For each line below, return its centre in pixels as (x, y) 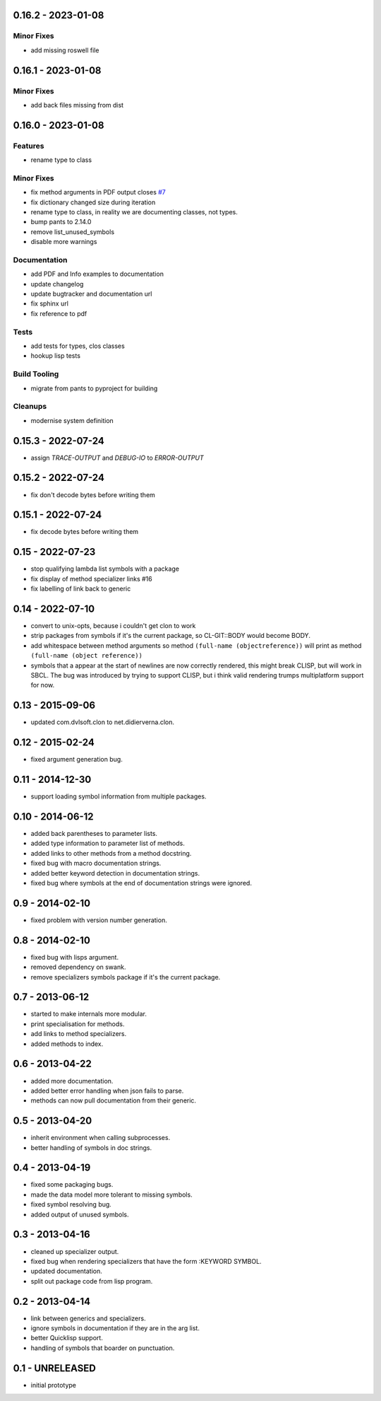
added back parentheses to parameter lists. (94, 833)
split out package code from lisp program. (92, 1281)
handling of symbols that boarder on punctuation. (103, 1348)
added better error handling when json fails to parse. (107, 1091)
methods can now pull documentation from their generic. (114, 1100)
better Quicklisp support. (67, 1338)
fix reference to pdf (59, 313)
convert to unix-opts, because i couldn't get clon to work (113, 626)
